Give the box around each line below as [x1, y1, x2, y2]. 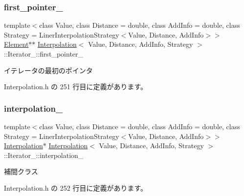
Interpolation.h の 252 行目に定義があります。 [4, 182, 148, 193]
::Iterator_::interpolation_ [4, 150, 84, 160]
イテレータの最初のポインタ [4, 65, 93, 75]
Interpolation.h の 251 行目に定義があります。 [4, 81, 148, 92]
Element [4, 39, 29, 49]
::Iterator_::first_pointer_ [4, 49, 84, 59]
